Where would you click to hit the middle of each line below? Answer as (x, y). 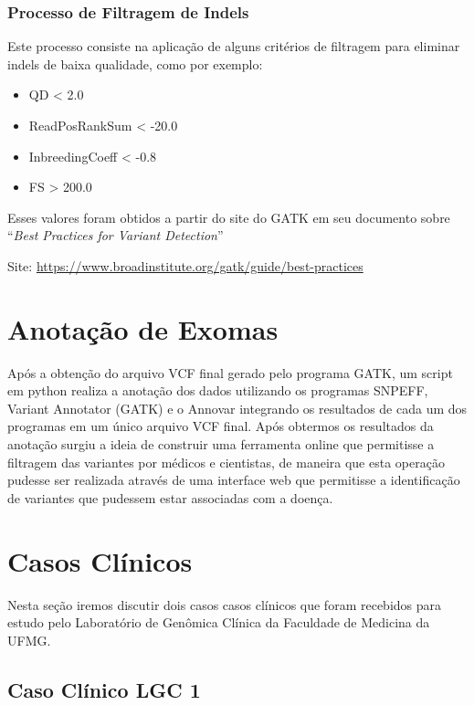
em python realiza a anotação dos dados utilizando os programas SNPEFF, (218, 390)
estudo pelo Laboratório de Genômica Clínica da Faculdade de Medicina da (219, 622)
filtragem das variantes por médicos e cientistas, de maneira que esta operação (226, 462)
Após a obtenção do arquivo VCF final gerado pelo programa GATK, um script (230, 372)
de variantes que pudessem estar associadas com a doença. (170, 497)
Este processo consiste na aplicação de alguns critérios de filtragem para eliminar (234, 46)
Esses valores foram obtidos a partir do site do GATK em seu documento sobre (229, 217)
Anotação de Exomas (143, 328)
